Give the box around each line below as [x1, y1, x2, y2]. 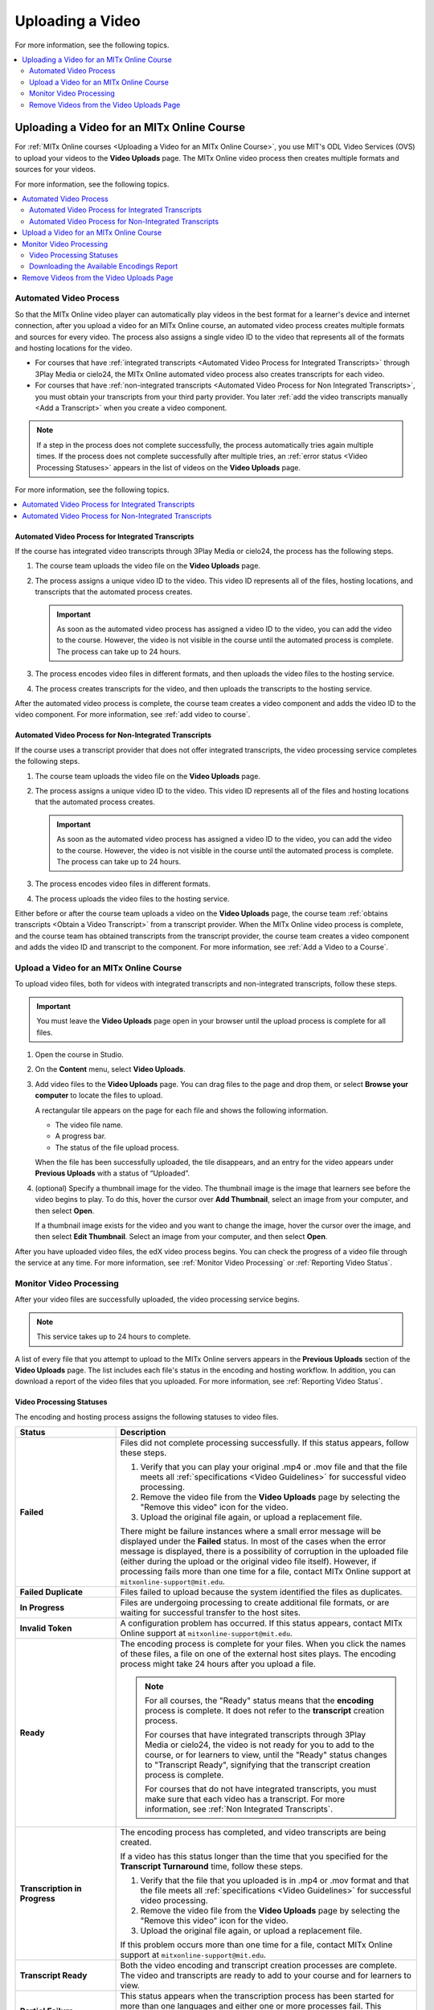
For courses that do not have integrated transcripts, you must [145, 1783, 377, 1795]
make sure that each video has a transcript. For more [145, 1794, 346, 1805]
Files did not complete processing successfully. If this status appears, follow [120, 1438, 409, 1449]
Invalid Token [19, 1622, 72, 1634]
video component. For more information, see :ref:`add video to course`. [14, 710, 251, 720]
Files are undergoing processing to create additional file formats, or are [120, 1597, 390, 1608]
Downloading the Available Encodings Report [29, 261, 178, 271]
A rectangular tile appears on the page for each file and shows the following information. [35, 1105, 329, 1115]
